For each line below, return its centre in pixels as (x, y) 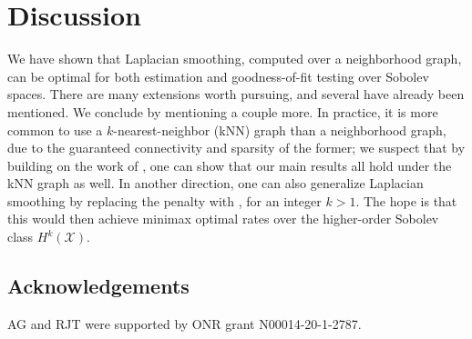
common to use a (55, 130)
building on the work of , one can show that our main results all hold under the (230, 165)
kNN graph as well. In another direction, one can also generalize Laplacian (215, 183)
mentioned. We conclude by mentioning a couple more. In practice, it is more (223, 111)
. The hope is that (406, 200)
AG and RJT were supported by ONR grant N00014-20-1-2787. (185, 323)
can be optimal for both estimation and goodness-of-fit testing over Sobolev (218, 76)
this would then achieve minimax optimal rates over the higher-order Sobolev (223, 219)
